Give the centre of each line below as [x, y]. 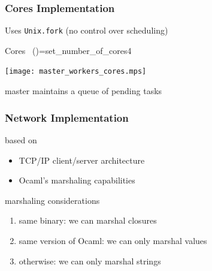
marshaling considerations [52, 200]
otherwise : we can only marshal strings [90, 261]
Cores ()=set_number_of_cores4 [68, 50]
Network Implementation [67, 117]
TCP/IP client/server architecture [82, 160]
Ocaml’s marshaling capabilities [77, 180]
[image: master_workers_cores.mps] [76, 72]
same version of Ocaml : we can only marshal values [113, 240]
